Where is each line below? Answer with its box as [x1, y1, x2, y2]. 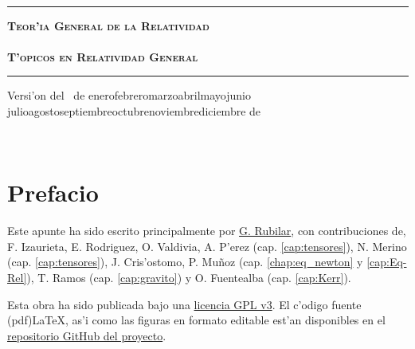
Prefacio [7, 176, 99, 209]
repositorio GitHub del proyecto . [7, 327, 166, 343]
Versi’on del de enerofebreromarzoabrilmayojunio [7, 87, 252, 104]
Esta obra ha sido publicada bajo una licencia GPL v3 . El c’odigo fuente [7, 296, 362, 312]
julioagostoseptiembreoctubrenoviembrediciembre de [7, 102, 261, 119]
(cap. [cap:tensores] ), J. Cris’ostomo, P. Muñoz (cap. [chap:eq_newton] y [7, 253, 363, 270]
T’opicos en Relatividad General [7, 48, 198, 65]
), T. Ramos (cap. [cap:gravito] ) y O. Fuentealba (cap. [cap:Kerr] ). [26, 269, 351, 286]
